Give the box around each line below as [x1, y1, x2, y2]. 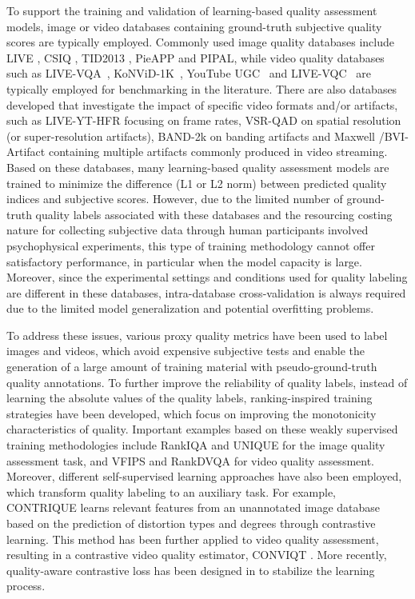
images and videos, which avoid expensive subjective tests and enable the [6, 342, 365, 359]
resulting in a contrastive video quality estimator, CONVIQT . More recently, [6, 546, 387, 563]
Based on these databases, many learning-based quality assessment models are [6, 158, 389, 175]
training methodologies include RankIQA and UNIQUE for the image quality [6, 437, 385, 453]
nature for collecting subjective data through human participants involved [6, 222, 369, 238]
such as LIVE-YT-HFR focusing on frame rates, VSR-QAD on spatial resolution [6, 112, 401, 129]
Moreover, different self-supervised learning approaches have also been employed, [6, 468, 402, 485]
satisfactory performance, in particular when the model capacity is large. [6, 253, 362, 270]
